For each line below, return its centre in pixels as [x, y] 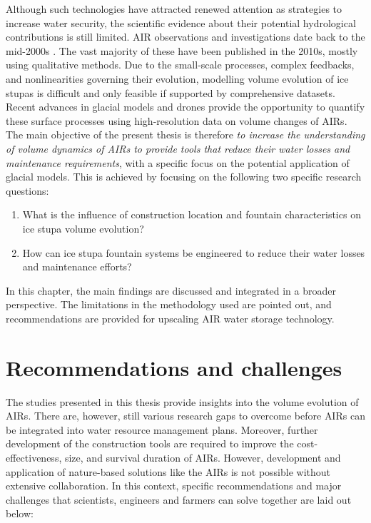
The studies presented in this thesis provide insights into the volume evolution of [182, 401]
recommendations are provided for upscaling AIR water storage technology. [170, 318]
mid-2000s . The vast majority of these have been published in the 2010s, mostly [182, 50]
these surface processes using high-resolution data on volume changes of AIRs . [177, 120]
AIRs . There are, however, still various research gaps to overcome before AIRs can [185, 416]
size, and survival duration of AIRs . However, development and [203, 457]
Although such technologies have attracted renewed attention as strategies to [174, 9]
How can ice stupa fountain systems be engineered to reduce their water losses [194, 252]
